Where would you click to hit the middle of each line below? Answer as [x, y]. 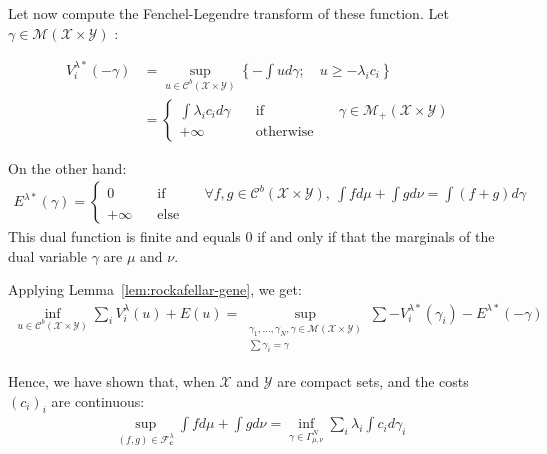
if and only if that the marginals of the [376, 236]
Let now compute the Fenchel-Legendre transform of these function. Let [228, 13]
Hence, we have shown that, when [111, 381]
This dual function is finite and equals [124, 236]
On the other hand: [67, 167]
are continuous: [98, 400]
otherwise [284, 132]
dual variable [48, 255]
